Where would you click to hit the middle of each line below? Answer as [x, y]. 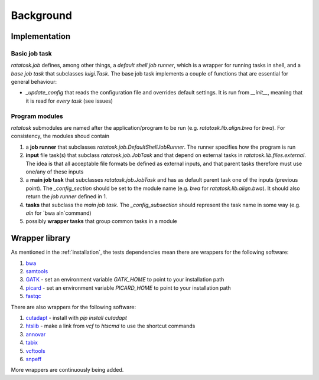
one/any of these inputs [55, 172]
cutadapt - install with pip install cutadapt [76, 317]
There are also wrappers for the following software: [73, 307]
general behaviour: [34, 82]
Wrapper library [41, 238]
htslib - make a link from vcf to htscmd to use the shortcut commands [110, 326]
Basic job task [32, 53]
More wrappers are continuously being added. [67, 370]
